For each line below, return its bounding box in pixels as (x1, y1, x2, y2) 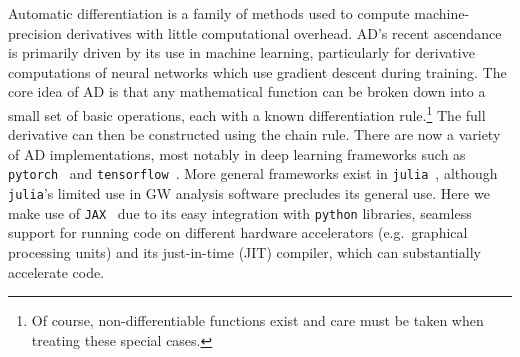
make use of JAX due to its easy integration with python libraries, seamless (8, 202, 472, 223)
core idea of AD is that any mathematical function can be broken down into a (8, 81, 486, 102)
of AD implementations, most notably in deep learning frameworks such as (8, 143, 466, 164)
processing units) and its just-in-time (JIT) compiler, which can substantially (8, 241, 481, 262)
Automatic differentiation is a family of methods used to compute (8, 3, 410, 23)
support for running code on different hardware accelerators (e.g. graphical (8, 222, 468, 243)
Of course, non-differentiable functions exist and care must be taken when (31, 310, 484, 331)
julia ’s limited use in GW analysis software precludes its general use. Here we (8, 183, 490, 204)
